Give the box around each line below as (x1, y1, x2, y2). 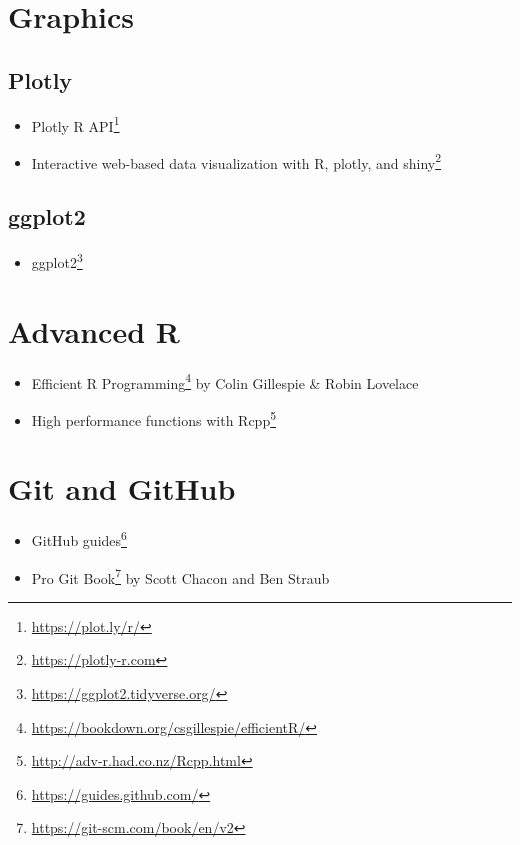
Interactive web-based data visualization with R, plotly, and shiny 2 (31, 149, 442, 173)
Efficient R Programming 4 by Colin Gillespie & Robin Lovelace (31, 369, 419, 393)
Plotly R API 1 (31, 112, 120, 136)
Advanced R (8, 310, 180, 351)
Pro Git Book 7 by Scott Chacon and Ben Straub (31, 564, 330, 588)
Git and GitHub (8, 468, 236, 509)
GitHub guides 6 (31, 527, 127, 550)
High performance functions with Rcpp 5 (31, 406, 277, 430)
